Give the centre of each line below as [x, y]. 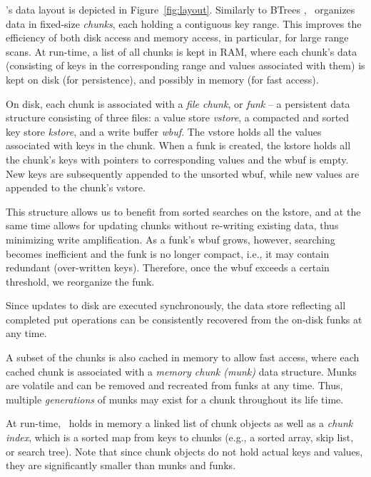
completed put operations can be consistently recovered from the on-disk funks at [184, 319]
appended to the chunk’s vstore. [76, 187]
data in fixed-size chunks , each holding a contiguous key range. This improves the [184, 23]
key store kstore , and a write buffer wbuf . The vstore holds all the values [164, 131]
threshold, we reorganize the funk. [80, 281]
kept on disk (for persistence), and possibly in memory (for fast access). [162, 79]
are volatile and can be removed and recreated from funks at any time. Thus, [174, 385]
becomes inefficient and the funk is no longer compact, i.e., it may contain [168, 253]
